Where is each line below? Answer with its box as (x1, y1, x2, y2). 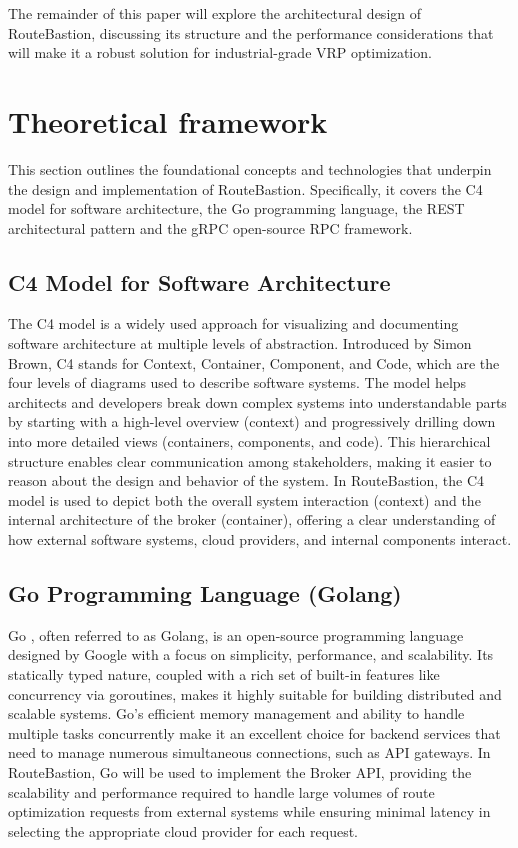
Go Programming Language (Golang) (8, 578, 402, 608)
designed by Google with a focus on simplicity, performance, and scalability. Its (8, 644, 494, 665)
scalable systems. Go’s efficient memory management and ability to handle (8, 703, 465, 724)
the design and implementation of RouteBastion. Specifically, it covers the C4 (8, 178, 483, 199)
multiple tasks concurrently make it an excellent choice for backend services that (8, 722, 501, 743)
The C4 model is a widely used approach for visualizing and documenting (8, 313, 459, 334)
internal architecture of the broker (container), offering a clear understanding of (8, 509, 496, 530)
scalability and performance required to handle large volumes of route (8, 781, 435, 802)
